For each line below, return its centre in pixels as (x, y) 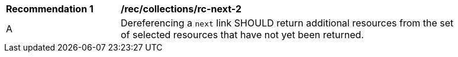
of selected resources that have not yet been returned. (242, 35)
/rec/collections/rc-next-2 (181, 9)
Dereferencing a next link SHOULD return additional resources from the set (287, 23)
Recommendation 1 (50, 9)
